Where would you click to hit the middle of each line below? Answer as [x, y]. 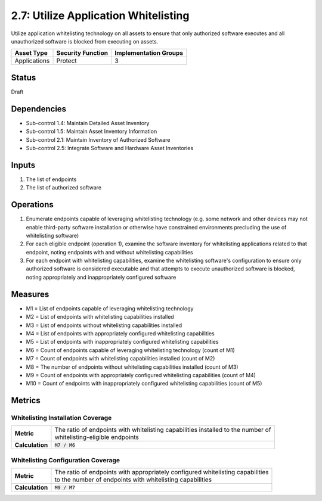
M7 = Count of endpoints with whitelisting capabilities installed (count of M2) [120, 359]
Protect [66, 61]
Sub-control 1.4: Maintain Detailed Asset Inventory [88, 123]
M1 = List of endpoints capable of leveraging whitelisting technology [110, 308]
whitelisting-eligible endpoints [97, 437]
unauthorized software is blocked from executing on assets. [85, 41]
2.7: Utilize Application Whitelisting [100, 15]
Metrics [26, 401]
